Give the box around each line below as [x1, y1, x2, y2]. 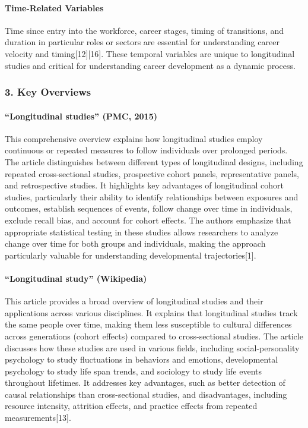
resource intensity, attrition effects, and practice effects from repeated [5, 399, 258, 412]
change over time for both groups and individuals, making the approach [5, 237, 266, 250]
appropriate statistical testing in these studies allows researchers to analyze [5, 225, 278, 238]
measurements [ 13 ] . [5, 411, 71, 424]
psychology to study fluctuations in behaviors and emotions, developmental [5, 353, 278, 366]
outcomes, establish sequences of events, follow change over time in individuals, [5, 202, 293, 215]
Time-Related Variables [5, 1, 104, 14]
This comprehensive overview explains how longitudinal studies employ [5, 132, 263, 144]
